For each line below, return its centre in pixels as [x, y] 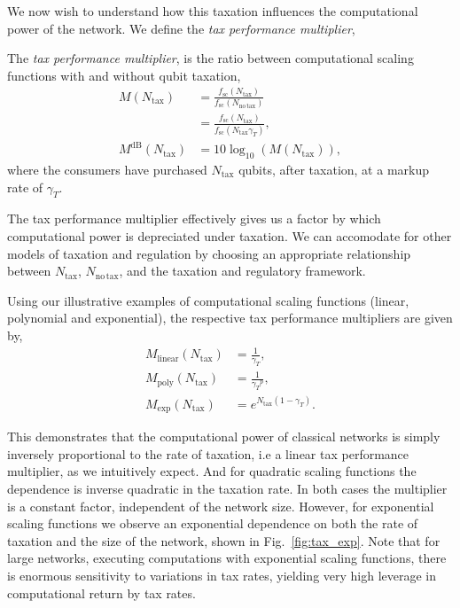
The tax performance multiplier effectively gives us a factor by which [194, 218]
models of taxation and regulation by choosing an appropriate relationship [209, 253]
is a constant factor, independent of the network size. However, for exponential [221, 506]
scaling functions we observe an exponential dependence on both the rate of [213, 523]
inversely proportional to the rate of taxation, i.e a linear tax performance [208, 453]
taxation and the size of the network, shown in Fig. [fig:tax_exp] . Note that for [224, 540]
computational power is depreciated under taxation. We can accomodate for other [230, 236]
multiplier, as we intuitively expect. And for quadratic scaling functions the [212, 471]
